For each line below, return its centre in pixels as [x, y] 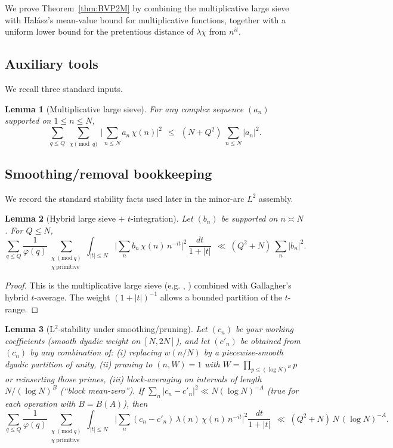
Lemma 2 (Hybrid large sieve [60, 218]
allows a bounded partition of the [221, 297]
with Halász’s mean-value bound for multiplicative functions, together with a [145, 19]
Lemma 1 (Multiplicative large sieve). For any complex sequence [124, 108]
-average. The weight [72, 297]
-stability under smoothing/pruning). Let [133, 329]
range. [16, 309]
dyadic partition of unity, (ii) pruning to [79, 363]
